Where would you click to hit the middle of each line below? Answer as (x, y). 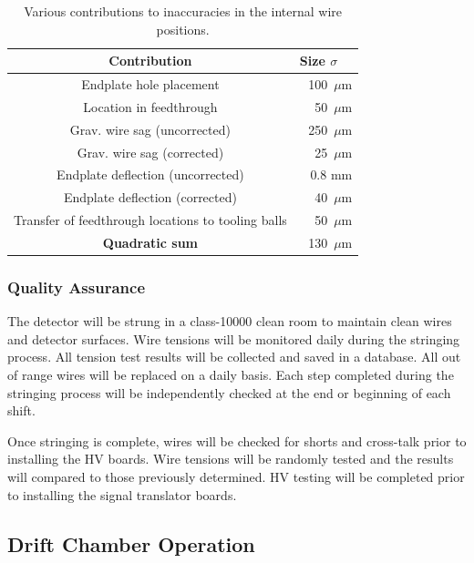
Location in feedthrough (150, 106)
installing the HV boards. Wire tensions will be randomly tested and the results (231, 459)
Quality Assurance (77, 287)
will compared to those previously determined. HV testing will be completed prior (236, 476)
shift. (21, 410)
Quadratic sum (150, 242)
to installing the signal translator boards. (122, 494)
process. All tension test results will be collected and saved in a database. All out (234, 357)
